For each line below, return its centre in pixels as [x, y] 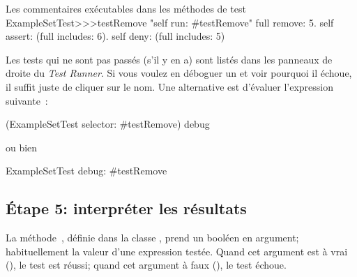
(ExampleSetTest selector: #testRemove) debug [108, 124]
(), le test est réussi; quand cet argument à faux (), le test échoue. [146, 265]
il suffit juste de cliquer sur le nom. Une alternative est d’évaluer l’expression [170, 86]
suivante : [27, 100]
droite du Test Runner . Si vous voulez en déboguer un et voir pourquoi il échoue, [179, 73]
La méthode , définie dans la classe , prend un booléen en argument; [152, 238]
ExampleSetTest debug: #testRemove [86, 171]
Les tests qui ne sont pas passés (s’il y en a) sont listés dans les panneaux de [169, 59]
